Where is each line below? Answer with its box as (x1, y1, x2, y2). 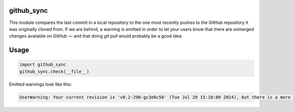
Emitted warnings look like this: (9, 81, 72, 87)
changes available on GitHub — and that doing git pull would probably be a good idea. (9, 33, 183, 39)
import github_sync (19, 62, 66, 67)
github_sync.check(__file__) (19, 68, 90, 74)
